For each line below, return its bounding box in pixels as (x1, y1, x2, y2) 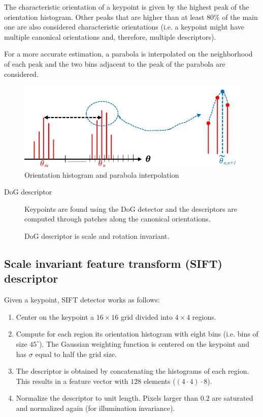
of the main (222, 11, 258, 22)
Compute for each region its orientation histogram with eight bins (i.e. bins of (16, 328, 258, 339)
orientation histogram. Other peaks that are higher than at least (4, 11, 205, 22)
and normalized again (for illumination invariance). (16, 402, 175, 413)
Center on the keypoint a (16, 311, 94, 322)
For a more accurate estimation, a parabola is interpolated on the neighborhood (4, 48, 253, 59)
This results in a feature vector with (16, 375, 128, 386)
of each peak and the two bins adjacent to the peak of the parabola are (4, 58, 225, 69)
